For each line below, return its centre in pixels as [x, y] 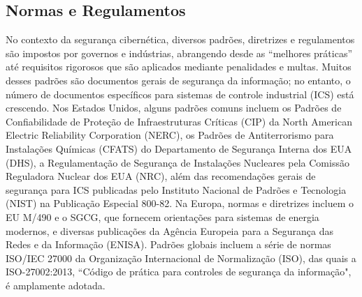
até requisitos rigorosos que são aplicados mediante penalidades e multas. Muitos [179, 67]
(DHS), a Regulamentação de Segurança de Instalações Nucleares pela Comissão [178, 162]
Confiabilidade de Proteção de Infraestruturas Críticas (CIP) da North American [179, 121]
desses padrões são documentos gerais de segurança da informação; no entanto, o [178, 80]
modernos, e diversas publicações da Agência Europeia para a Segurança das [169, 230]
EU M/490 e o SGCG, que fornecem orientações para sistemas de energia [162, 216]
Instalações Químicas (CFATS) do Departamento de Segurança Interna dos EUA [179, 148]
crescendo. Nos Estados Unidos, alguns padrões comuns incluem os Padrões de [174, 108]
